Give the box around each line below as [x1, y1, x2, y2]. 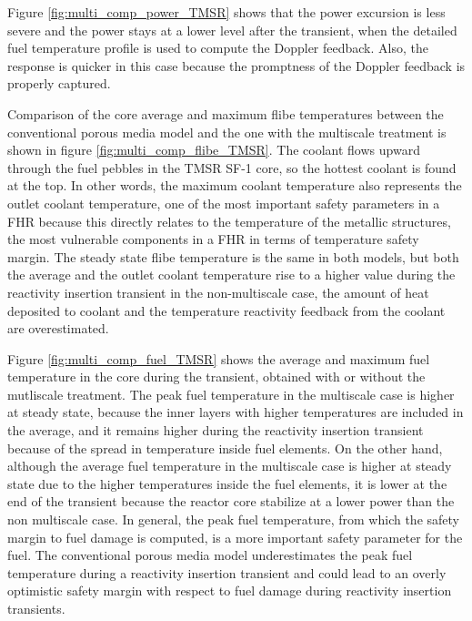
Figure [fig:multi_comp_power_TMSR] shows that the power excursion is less [7, 3, 446, 21]
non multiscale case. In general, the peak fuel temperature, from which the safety [7, 510, 459, 529]
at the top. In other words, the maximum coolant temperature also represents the [7, 176, 462, 195]
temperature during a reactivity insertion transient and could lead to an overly [7, 563, 447, 582]
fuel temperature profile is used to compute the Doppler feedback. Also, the [7, 38, 428, 57]
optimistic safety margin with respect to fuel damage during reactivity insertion [7, 581, 452, 600]
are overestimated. [7, 319, 109, 338]
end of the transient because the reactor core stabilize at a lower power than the [7, 492, 455, 511]
